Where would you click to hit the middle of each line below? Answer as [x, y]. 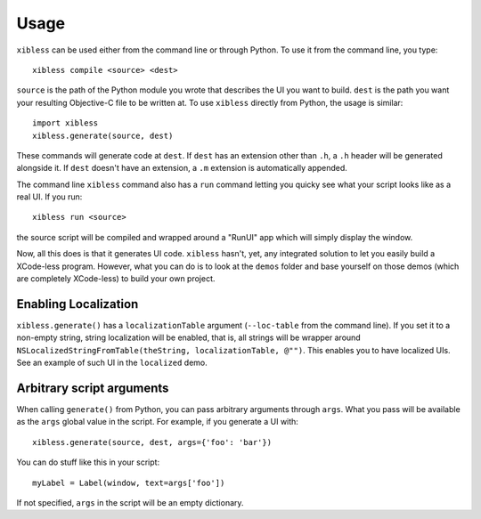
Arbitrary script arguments [93, 388]
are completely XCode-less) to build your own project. [116, 279]
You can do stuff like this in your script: [88, 462]
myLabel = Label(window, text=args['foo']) [129, 483]
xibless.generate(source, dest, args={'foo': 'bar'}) [152, 442]
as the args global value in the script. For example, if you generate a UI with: [157, 422]
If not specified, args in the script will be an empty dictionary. [130, 502]
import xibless [65, 123]
